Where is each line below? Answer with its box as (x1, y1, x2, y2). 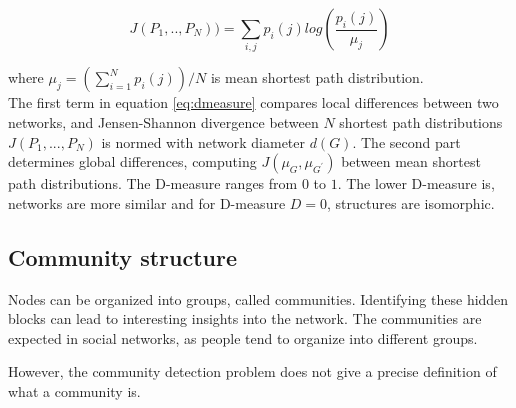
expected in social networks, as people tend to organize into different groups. (8, 327, 478, 348)
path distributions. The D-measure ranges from (8, 173, 298, 194)
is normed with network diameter (101, 131, 306, 152)
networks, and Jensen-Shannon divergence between (8, 111, 319, 132)
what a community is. (8, 380, 141, 401)
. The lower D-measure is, (337, 173, 495, 194)
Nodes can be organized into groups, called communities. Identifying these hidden (8, 288, 509, 309)
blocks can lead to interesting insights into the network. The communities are (8, 308, 482, 329)
